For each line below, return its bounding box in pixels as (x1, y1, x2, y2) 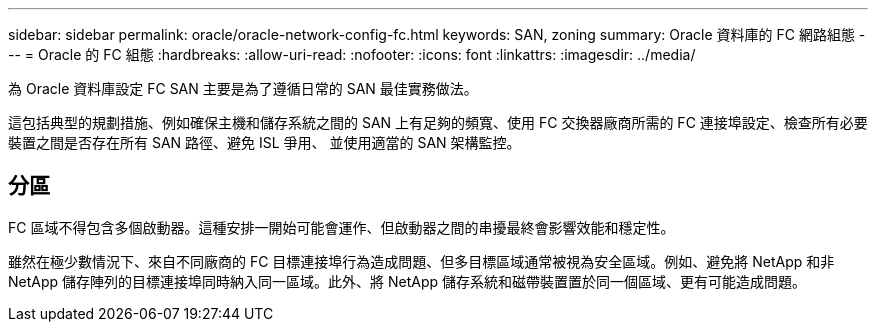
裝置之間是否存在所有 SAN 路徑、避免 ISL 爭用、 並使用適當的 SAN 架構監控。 (8, 134, 521, 151)
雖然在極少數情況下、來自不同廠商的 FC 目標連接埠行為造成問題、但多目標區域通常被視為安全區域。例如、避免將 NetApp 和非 (8, 252, 835, 270)
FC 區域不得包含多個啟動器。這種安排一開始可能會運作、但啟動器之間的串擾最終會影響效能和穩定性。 (8, 218, 675, 236)
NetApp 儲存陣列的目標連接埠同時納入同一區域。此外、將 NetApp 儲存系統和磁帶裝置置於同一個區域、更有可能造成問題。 (8, 272, 806, 290)
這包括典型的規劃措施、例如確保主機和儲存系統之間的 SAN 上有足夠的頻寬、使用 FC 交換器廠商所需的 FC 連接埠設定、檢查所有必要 (8, 114, 868, 131)
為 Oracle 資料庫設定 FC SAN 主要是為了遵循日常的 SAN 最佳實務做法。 (8, 80, 478, 97)
